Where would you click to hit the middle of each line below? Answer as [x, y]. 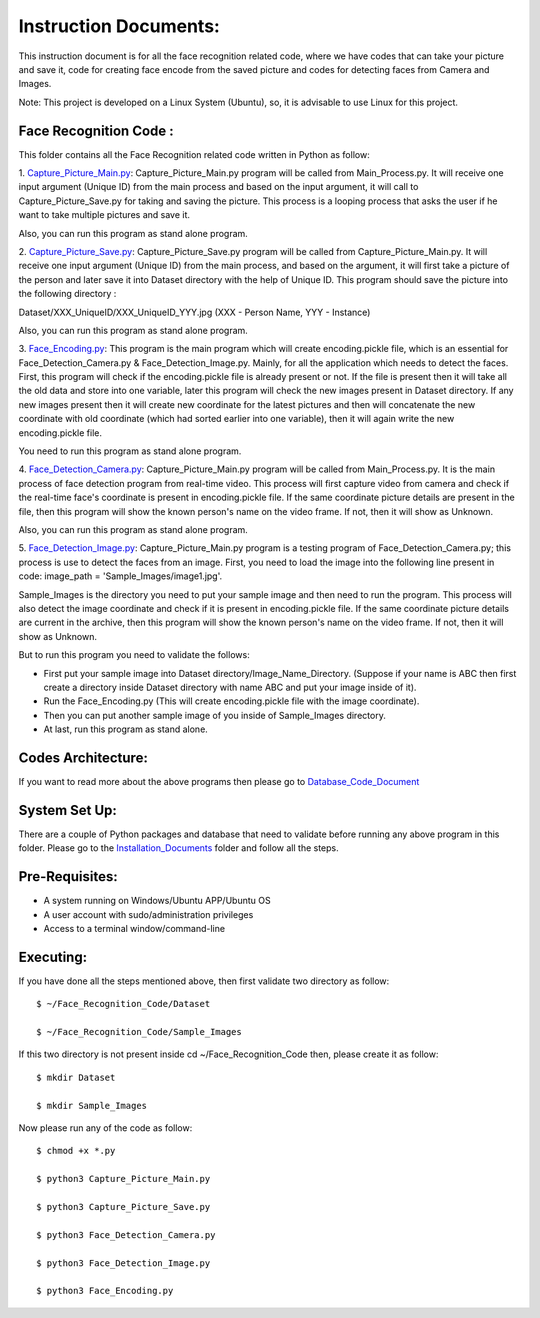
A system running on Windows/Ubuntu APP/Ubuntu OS [157, 901]
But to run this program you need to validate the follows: [134, 655]
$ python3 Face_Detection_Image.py [123, 1263]
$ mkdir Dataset [76, 1077]
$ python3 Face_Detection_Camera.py [126, 1234]
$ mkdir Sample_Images [92, 1105]
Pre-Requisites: [68, 876]
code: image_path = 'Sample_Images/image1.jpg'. [120, 576]
